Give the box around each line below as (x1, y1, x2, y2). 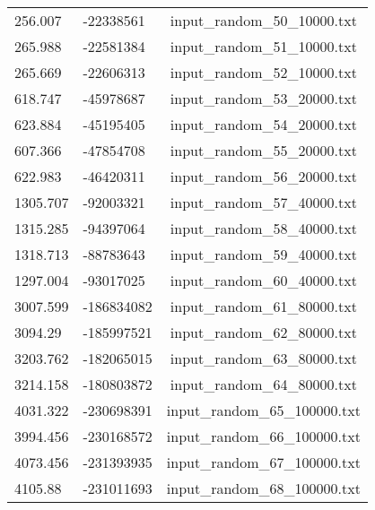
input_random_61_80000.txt (170, 296, 357, 316)
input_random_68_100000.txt (166, 478, 361, 498)
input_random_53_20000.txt (170, 88, 357, 108)
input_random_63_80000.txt (170, 348, 357, 368)
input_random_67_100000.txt (166, 452, 361, 472)
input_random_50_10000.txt (170, 10, 357, 30)
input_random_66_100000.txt (166, 426, 361, 446)
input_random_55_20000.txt (170, 140, 357, 160)
